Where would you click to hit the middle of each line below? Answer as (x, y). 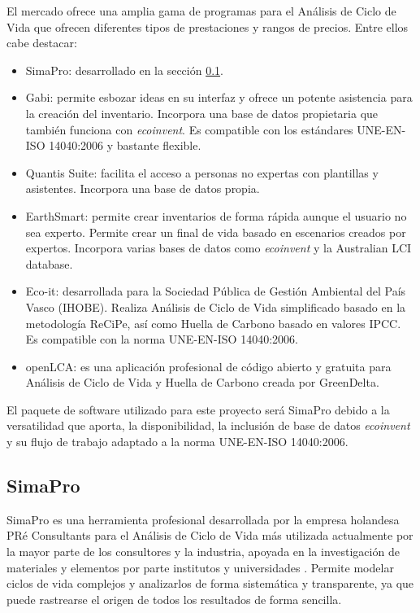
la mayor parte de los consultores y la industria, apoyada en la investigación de (203, 552)
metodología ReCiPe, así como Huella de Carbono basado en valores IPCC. (213, 323)
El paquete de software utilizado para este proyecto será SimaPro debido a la (198, 409)
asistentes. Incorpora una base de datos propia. (143, 188)
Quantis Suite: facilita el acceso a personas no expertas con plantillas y (202, 172)
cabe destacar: (42, 43)
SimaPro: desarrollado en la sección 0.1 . (124, 70)
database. (49, 263)
